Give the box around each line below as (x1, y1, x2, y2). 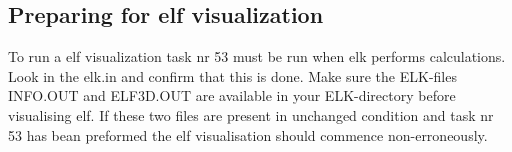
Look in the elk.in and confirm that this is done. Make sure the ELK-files (8, 65, 457, 86)
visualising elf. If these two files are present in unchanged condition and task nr (8, 104, 494, 125)
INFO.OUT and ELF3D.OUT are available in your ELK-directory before (8, 85, 456, 106)
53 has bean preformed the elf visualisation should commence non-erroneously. (8, 124, 488, 145)
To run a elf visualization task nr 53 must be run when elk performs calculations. (8, 46, 506, 67)
